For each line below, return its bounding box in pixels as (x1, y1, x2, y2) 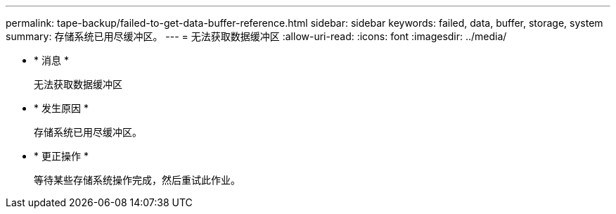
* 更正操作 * (34, 150, 89, 162)
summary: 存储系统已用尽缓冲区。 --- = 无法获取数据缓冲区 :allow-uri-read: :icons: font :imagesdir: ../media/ (6, 30, 507, 42)
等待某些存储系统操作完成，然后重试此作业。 (34, 174, 240, 186)
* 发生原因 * (34, 102, 89, 114)
